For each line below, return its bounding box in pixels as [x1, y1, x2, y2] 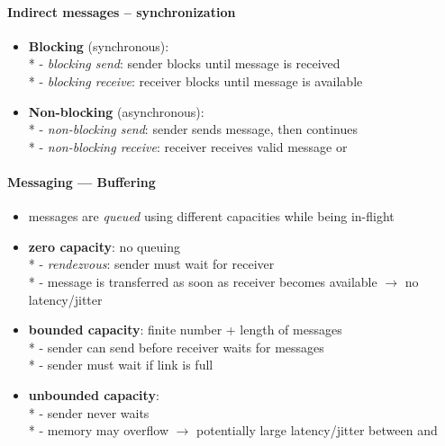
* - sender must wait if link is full [28, 355, 213, 374]
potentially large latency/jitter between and [196, 421, 438, 440]
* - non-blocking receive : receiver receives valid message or [28, 137, 348, 156]
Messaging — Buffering [7, 172, 156, 191]
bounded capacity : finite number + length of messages [28, 320, 342, 339]
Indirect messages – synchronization [7, 2, 236, 21]
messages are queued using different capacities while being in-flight [28, 207, 395, 226]
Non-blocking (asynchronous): [28, 102, 204, 120]
